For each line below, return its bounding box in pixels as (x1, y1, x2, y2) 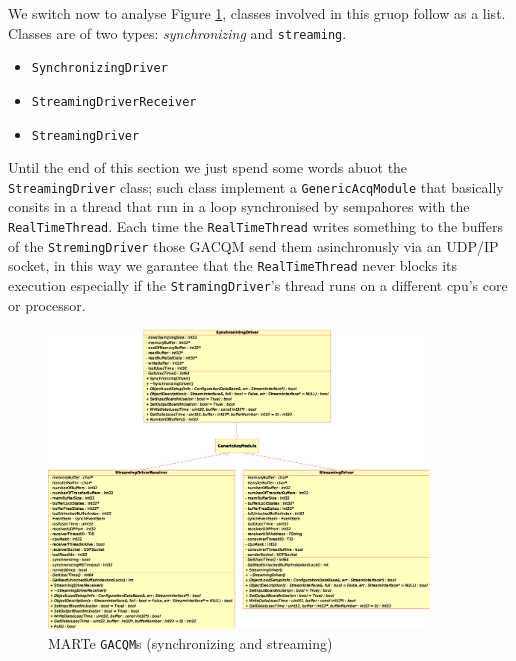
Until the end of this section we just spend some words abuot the (8, 157, 408, 178)
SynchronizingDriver (31, 61, 168, 76)
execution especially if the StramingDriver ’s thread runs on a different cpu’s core (8, 275, 508, 296)
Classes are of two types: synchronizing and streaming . (8, 22, 347, 43)
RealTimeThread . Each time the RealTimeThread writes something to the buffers (8, 216, 503, 237)
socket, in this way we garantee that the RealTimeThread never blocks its (8, 255, 458, 276)
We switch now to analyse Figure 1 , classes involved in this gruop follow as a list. (8, 3, 506, 23)
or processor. (8, 294, 86, 315)
